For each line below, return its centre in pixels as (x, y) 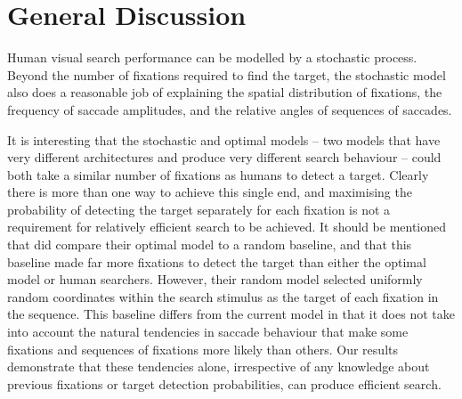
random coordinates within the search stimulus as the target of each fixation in (223, 296)
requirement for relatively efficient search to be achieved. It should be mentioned (227, 227)
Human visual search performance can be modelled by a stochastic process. (212, 57)
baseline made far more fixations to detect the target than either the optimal (217, 261)
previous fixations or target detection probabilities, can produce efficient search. (224, 383)
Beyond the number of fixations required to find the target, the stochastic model (227, 74)
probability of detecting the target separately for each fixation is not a (199, 209)
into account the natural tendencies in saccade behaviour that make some (208, 332)
